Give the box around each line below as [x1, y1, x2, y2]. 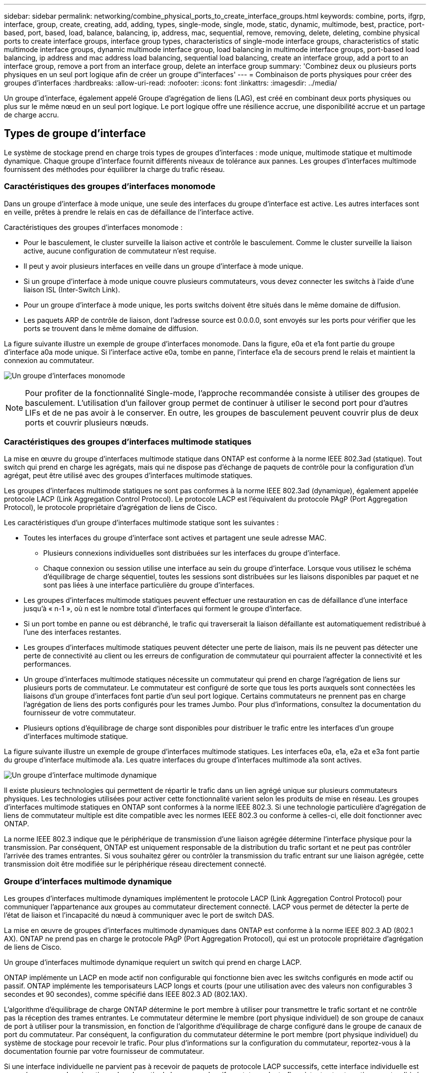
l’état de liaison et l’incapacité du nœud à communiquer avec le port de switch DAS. [4, 911, 274, 920]
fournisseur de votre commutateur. [24, 708, 136, 717]
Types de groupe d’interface [4, 127, 146, 140]
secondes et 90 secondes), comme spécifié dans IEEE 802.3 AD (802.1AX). [4, 990, 247, 999]
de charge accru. [4, 111, 59, 119]
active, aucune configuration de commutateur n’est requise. [24, 246, 216, 255]
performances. [24, 660, 71, 669]
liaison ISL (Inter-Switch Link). [24, 285, 120, 294]
